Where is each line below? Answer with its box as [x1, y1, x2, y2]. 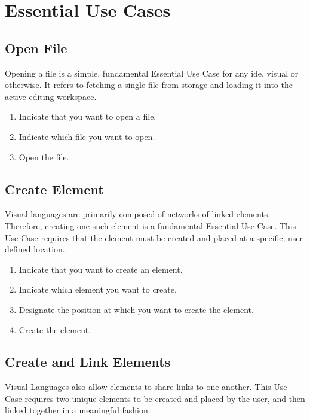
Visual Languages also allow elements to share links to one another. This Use [5, 381, 287, 393]
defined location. [5, 243, 65, 255]
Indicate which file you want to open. [19, 130, 155, 142]
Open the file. [19, 150, 69, 163]
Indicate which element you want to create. [19, 283, 177, 296]
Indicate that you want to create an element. [19, 263, 183, 275]
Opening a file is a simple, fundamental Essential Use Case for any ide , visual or [5, 66, 299, 79]
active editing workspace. [5, 90, 97, 102]
